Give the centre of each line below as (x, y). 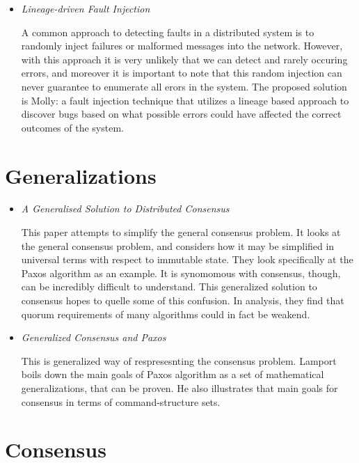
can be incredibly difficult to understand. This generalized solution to (169, 287)
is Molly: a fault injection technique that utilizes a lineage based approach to (185, 100)
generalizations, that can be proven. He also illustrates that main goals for (179, 388)
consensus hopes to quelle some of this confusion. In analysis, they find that (183, 300)
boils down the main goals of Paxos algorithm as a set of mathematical (173, 374)
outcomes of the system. (72, 127)
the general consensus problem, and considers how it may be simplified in (178, 245)
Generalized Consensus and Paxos (94, 337)
